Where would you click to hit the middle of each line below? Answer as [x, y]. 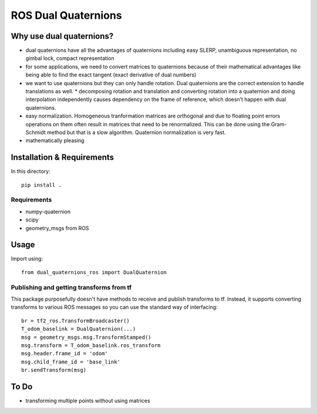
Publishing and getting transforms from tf [71, 287]
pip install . [41, 185]
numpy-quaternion [48, 211]
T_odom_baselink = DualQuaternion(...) [79, 329]
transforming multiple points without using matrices [88, 401]
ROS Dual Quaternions [67, 15]
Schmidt [36, 132]
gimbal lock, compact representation [70, 58]
